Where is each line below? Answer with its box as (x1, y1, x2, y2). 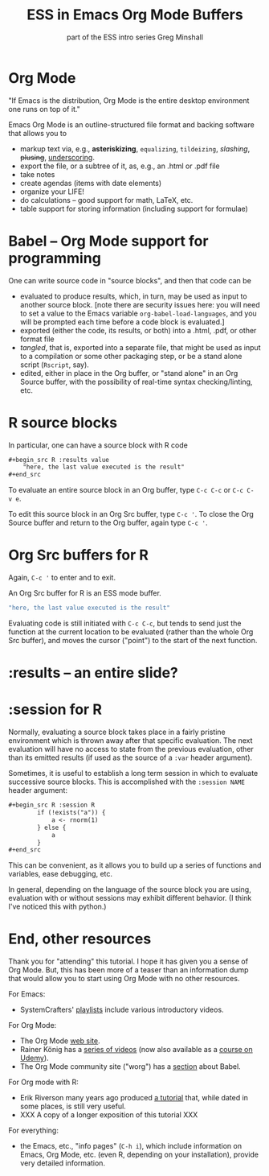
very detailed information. (19, 1158, 106, 1168)
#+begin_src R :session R (8, 801, 95, 810)
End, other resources (8, 930, 152, 948)
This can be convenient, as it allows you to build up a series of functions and (8, 860, 262, 870)
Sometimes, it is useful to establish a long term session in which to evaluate (8, 769, 259, 778)
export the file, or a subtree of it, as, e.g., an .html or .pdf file (19, 161, 220, 171)
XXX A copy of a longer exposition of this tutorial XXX (19, 1110, 198, 1120)
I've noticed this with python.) (8, 902, 107, 911)
